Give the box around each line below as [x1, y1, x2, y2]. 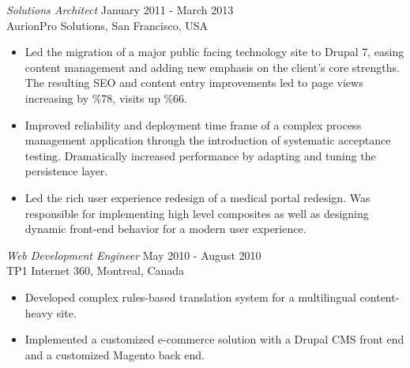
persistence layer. [24, 163, 108, 179]
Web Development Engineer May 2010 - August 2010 [6, 246, 261, 263]
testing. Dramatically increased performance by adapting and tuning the [24, 147, 376, 163]
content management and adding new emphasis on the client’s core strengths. [24, 58, 400, 75]
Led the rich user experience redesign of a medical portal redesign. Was [24, 189, 371, 205]
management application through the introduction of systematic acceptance [24, 132, 391, 148]
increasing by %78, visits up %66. [24, 89, 188, 106]
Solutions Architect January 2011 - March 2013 [6, 2, 234, 17]
